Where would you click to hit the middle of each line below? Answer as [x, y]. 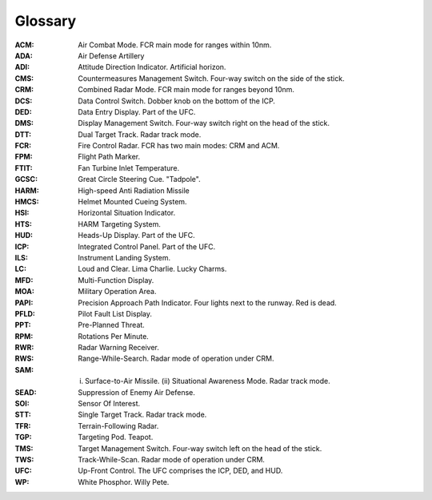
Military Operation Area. [117, 292]
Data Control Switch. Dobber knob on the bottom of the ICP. [177, 101]
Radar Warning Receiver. [119, 348]
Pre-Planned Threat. [112, 325]
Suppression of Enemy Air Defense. [136, 392]
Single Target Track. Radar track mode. [142, 415]
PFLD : [25, 313]
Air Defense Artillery [111, 55]
